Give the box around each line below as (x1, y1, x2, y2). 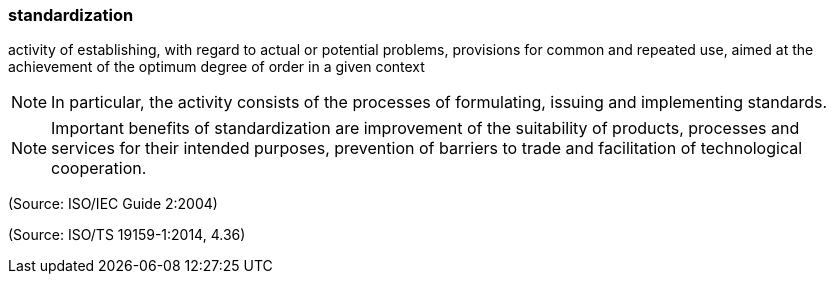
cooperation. (51, 158, 147, 179)
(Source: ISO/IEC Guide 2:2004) (8, 195, 218, 213)
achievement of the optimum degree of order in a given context (8, 58, 425, 76)
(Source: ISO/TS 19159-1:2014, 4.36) (8, 226, 246, 244)
